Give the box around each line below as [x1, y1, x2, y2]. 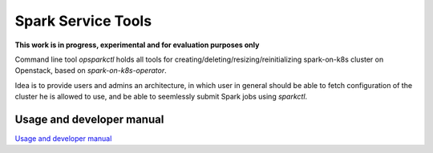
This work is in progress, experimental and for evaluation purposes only [14, 40, 260, 50]
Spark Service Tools [14, 12, 152, 30]
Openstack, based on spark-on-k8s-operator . [14, 66, 168, 75]
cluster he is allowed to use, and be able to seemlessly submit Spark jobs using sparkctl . [14, 92, 308, 102]
